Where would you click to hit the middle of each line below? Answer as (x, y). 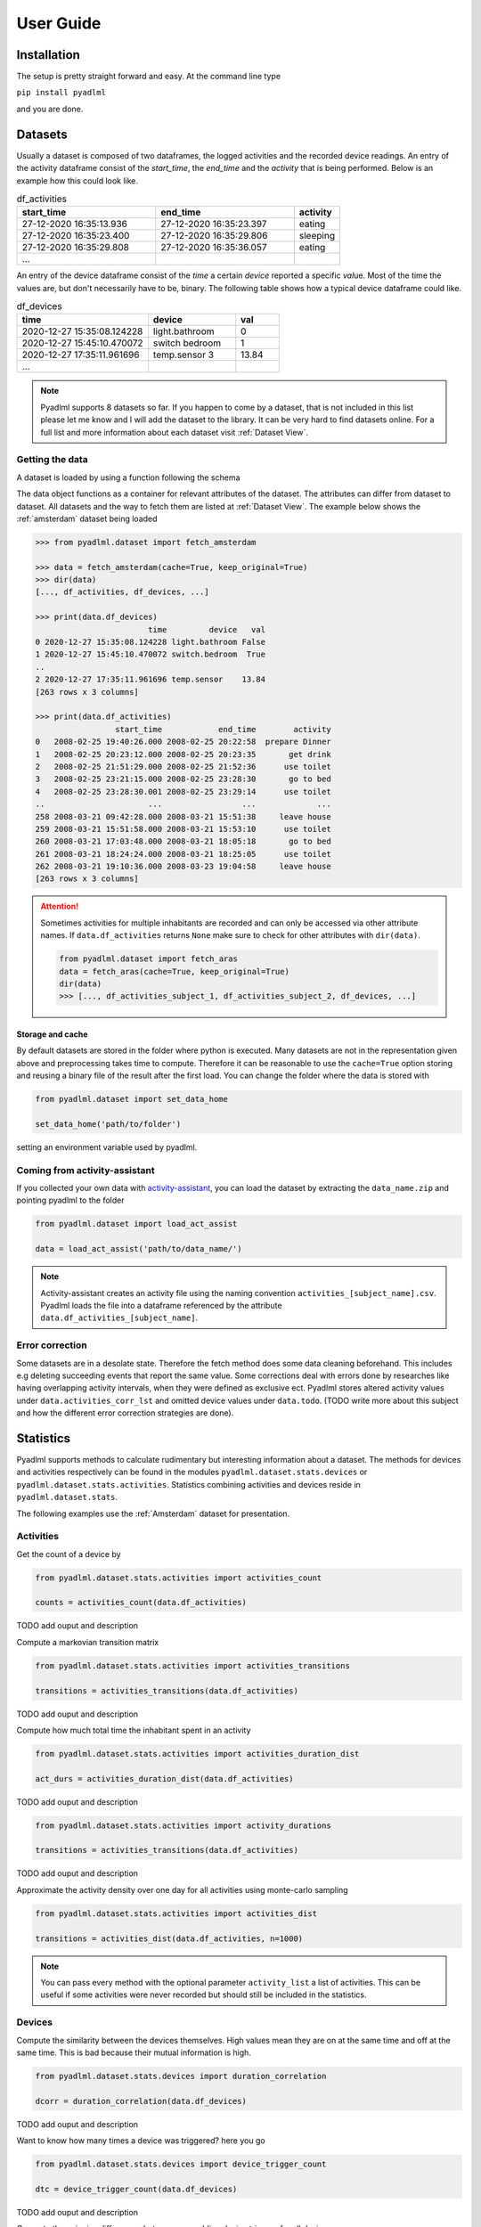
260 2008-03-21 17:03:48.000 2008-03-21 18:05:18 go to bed (183, 841)
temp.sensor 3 (183, 355)
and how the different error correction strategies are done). (125, 1413)
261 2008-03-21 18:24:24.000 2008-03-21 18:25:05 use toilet (183, 854)
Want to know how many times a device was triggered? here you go (141, 2141)
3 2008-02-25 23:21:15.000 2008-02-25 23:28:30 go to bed (183, 779)
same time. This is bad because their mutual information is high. (134, 2052)
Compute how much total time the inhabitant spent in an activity (134, 1730)
